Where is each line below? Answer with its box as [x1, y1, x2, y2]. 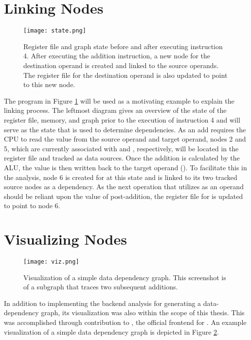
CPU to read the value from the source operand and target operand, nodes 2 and [4, 134, 246, 144]
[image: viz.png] [23, 258, 79, 265]
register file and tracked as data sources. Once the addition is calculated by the [4, 153, 240, 163]
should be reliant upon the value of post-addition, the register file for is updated [4, 191, 243, 201]
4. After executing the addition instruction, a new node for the [23, 51, 211, 61]
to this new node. [23, 79, 75, 89]
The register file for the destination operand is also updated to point [23, 70, 228, 80]
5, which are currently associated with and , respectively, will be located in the [4, 143, 239, 153]
